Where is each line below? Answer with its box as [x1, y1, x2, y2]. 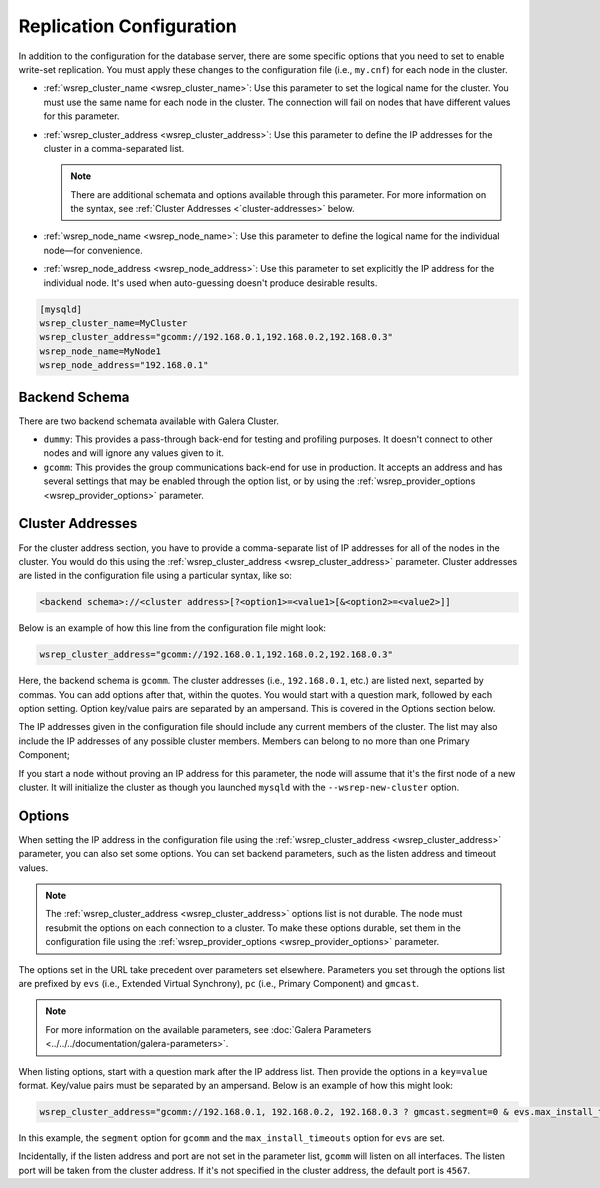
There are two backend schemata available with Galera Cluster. [18, 415, 280, 427]
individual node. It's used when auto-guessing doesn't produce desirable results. [43, 276, 378, 289]
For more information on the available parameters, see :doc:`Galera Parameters [45, 1023, 372, 1035]
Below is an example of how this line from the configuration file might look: [18, 622, 327, 634]
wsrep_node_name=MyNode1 [39, 345, 162, 357]
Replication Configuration [18, 15, 237, 37]
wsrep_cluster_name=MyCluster [39, 318, 188, 329]
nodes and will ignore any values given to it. [43, 447, 224, 459]
